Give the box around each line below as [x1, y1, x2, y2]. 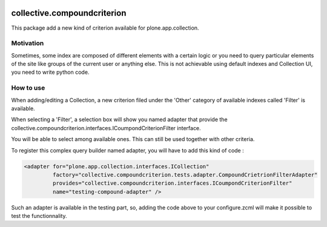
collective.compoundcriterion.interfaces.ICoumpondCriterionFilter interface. [11, 124, 201, 131]
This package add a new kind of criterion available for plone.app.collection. [11, 24, 199, 31]
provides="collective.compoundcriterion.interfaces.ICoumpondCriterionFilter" [52, 180, 292, 187]
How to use [11, 84, 45, 92]
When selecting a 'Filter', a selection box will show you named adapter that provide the [11, 116, 228, 123]
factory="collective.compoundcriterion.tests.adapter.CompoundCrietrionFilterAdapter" [52, 171, 318, 178]
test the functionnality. [11, 212, 67, 220]
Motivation [11, 39, 44, 48]
